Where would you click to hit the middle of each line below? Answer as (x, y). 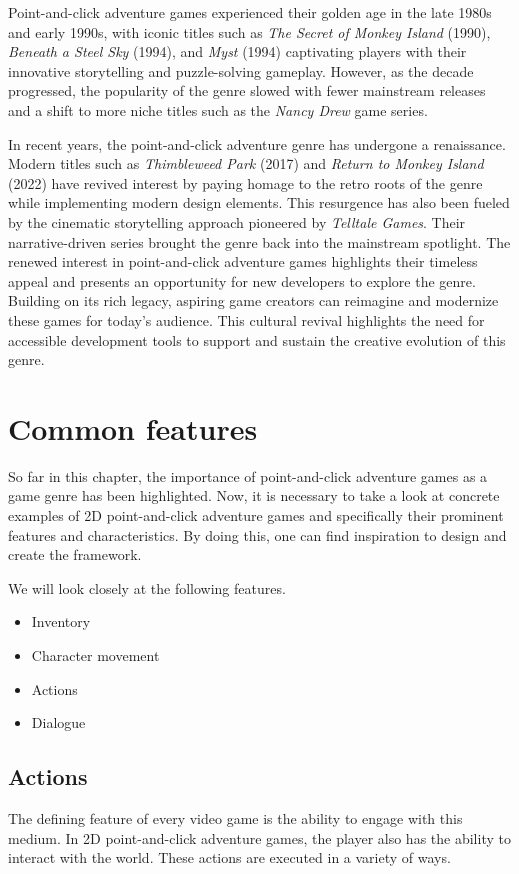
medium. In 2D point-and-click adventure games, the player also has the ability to (259, 837)
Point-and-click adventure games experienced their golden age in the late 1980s (250, 12)
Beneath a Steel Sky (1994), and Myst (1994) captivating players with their (237, 51)
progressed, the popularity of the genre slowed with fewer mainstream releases (247, 90)
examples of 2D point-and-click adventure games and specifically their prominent (256, 515)
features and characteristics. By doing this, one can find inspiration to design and (257, 534)
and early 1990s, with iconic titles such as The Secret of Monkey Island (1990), (249, 31)
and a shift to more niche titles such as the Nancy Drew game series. (218, 109)
